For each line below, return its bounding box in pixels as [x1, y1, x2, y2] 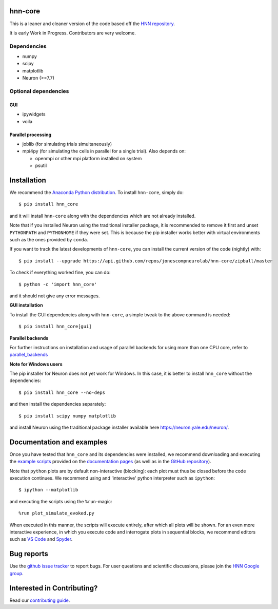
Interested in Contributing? [9, 583, 98, 593]
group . [9, 570, 24, 576]
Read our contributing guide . [9, 597, 70, 603]
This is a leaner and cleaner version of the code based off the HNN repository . [9, 21, 175, 27]
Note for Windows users [9, 361, 63, 367]
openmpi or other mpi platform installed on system [35, 155, 142, 161]
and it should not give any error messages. [9, 293, 100, 299]
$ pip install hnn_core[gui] [18, 323, 92, 330]
